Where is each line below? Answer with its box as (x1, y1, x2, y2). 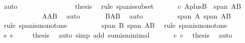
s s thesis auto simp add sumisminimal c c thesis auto (3, 29, 232, 40)
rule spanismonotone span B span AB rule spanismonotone (3, 20, 227, 30)
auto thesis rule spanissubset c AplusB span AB (3, 1, 242, 11)
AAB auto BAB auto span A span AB (41, 10, 231, 21)
